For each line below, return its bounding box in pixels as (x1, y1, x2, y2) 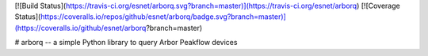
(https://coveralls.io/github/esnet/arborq (14, 23, 147, 32)
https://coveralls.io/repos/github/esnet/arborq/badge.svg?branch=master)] (40, 12, 287, 21)
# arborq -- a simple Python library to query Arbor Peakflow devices (14, 38, 238, 47)
